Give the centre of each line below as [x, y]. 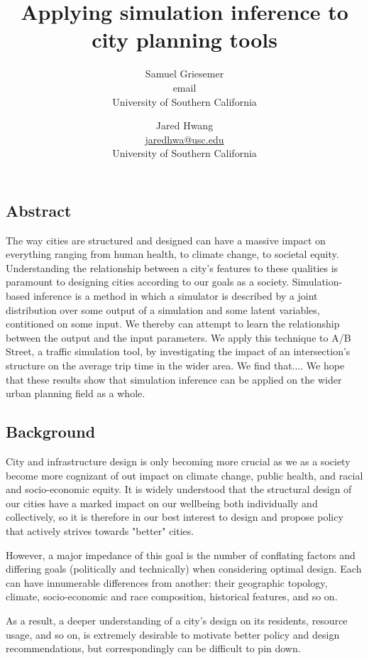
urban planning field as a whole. [76, 393]
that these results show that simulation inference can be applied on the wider [174, 379]
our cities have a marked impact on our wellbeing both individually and [162, 503]
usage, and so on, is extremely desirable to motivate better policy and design [173, 634]
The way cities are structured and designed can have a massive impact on [166, 240]
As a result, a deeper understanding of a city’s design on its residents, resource [177, 620]
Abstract [39, 210]
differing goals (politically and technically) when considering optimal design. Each [184, 569]
